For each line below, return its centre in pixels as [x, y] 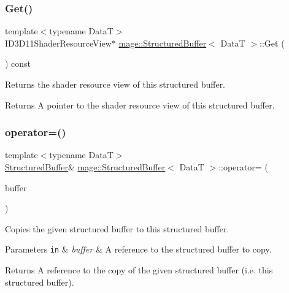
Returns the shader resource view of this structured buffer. [115, 84]
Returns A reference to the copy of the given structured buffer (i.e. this [139, 270]
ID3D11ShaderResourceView [58, 43]
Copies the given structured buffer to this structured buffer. [117, 228]
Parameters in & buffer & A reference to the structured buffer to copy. [138, 249]
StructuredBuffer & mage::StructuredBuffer [85, 167]
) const [18, 63]
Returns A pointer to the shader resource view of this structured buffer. [140, 105]
